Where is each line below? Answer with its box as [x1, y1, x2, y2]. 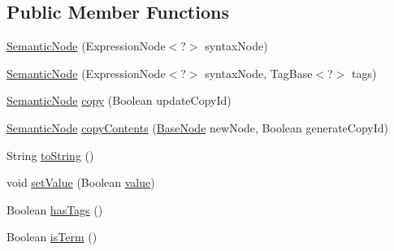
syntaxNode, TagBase [205, 64, 313, 81]
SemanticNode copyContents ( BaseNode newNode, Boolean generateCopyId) [6, 119, 388, 136]
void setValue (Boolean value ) [6, 174, 155, 191]
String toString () [6, 146, 94, 163]
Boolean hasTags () [6, 201, 103, 218]
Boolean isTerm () [6, 228, 97, 245]
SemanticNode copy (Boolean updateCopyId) [6, 92, 232, 109]
